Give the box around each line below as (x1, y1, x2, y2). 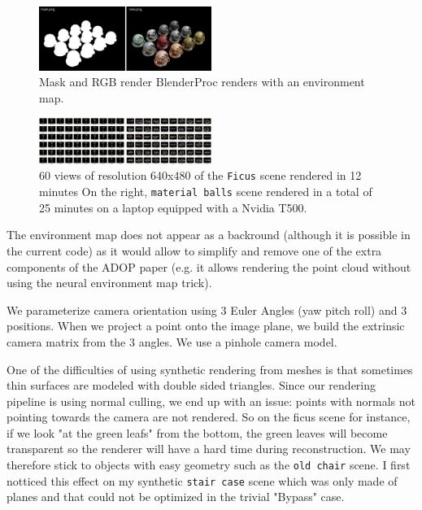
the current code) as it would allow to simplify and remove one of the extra (7, 242, 382, 259)
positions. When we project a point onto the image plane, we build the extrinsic (7, 317, 405, 334)
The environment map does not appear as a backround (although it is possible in (7, 226, 411, 243)
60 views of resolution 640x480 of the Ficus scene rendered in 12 (39, 167, 362, 184)
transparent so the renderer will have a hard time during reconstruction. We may (7, 440, 411, 457)
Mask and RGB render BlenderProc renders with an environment (39, 73, 365, 90)
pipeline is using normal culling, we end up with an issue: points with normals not (7, 392, 416, 409)
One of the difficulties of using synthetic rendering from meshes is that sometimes (7, 360, 413, 377)
